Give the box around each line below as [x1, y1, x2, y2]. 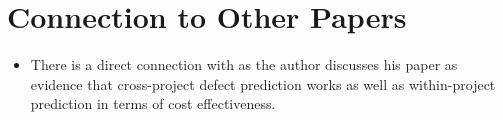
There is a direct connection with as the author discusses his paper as [30, 54, 458, 75]
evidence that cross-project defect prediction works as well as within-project [30, 73, 496, 94]
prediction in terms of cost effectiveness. [30, 93, 276, 114]
